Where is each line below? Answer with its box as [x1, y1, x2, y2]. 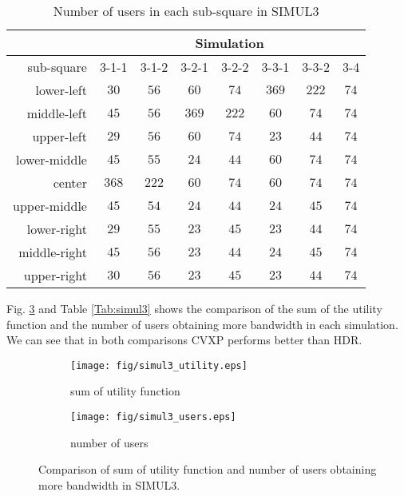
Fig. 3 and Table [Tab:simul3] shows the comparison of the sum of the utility [6, 300, 382, 316]
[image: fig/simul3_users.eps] [70, 411, 236, 423]
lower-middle [16, 150, 87, 169]
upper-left [32, 127, 87, 145]
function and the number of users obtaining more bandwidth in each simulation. [6, 315, 398, 332]
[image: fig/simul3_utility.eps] [70, 359, 248, 371]
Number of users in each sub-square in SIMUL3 [53, 2, 319, 20]
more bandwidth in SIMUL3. [38, 476, 180, 493]
